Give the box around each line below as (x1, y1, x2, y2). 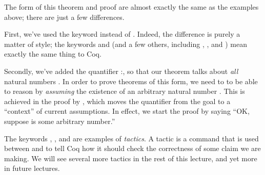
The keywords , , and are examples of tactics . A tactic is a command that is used (4, 133, 259, 143)
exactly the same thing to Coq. (4, 48, 101, 59)
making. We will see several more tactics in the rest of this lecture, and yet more (4, 153, 257, 163)
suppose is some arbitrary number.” (4, 115, 115, 126)
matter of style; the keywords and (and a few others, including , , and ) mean (4, 38, 248, 49)
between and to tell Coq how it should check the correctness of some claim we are (4, 143, 261, 154)
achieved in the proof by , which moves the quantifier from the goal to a (4, 95, 231, 106)
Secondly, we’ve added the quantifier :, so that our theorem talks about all (4, 65, 238, 76)
